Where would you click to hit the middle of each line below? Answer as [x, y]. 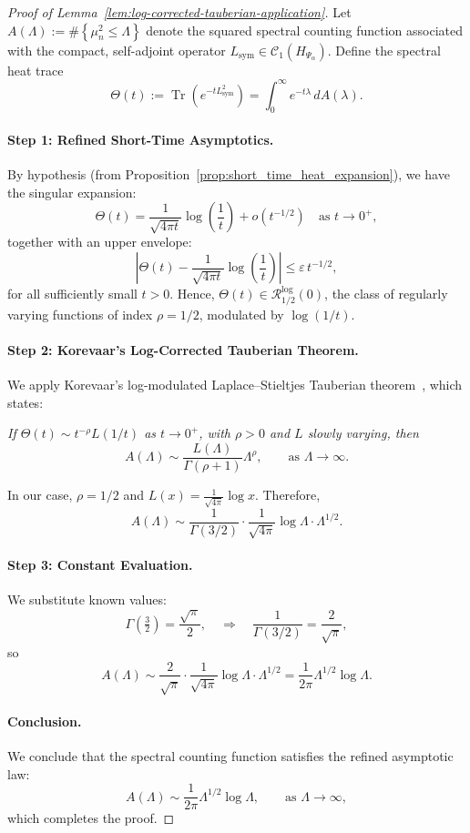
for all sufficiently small [72, 294]
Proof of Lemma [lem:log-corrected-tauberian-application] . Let [179, 12]
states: [26, 402]
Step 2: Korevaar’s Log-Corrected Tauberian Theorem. [183, 349]
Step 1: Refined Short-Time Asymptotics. [141, 140]
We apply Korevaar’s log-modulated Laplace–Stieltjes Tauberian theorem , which [235, 385]
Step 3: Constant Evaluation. [100, 564]
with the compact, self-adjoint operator [117, 50]
